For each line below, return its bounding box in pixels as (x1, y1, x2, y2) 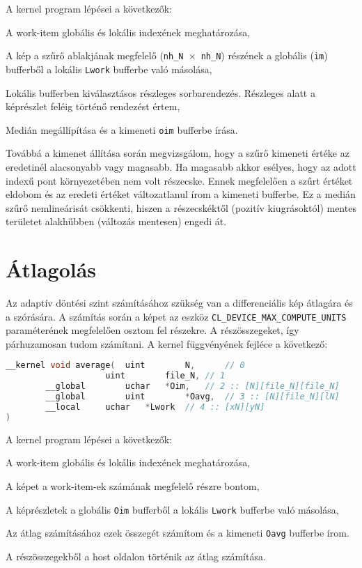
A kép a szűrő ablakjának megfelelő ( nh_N (6, 48, 184, 63)
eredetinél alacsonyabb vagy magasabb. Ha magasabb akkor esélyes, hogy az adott (6, 159, 356, 174)
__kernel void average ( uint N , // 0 (6, 360, 245, 371)
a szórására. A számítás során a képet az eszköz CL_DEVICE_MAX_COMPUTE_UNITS (6, 309, 347, 323)
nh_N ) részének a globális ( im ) (200, 48, 328, 63)
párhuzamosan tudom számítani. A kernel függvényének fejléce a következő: (6, 336, 328, 351)
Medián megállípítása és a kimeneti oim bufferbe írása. (6, 122, 238, 137)
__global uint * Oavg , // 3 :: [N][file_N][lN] (45, 392, 340, 402)
